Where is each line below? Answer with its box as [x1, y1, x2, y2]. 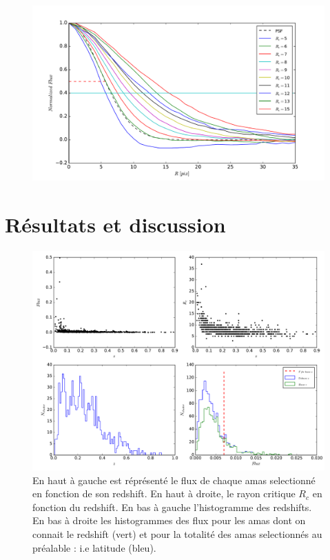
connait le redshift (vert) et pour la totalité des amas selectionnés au [32, 526, 322, 541]
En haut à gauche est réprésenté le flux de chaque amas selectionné [32, 472, 316, 487]
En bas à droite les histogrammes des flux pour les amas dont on [32, 513, 306, 528]
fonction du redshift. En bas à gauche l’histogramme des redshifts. [32, 499, 312, 514]
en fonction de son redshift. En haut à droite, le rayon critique [32, 486, 296, 501]
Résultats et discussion [5, 210, 226, 239]
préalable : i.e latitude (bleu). [32, 540, 156, 554]
